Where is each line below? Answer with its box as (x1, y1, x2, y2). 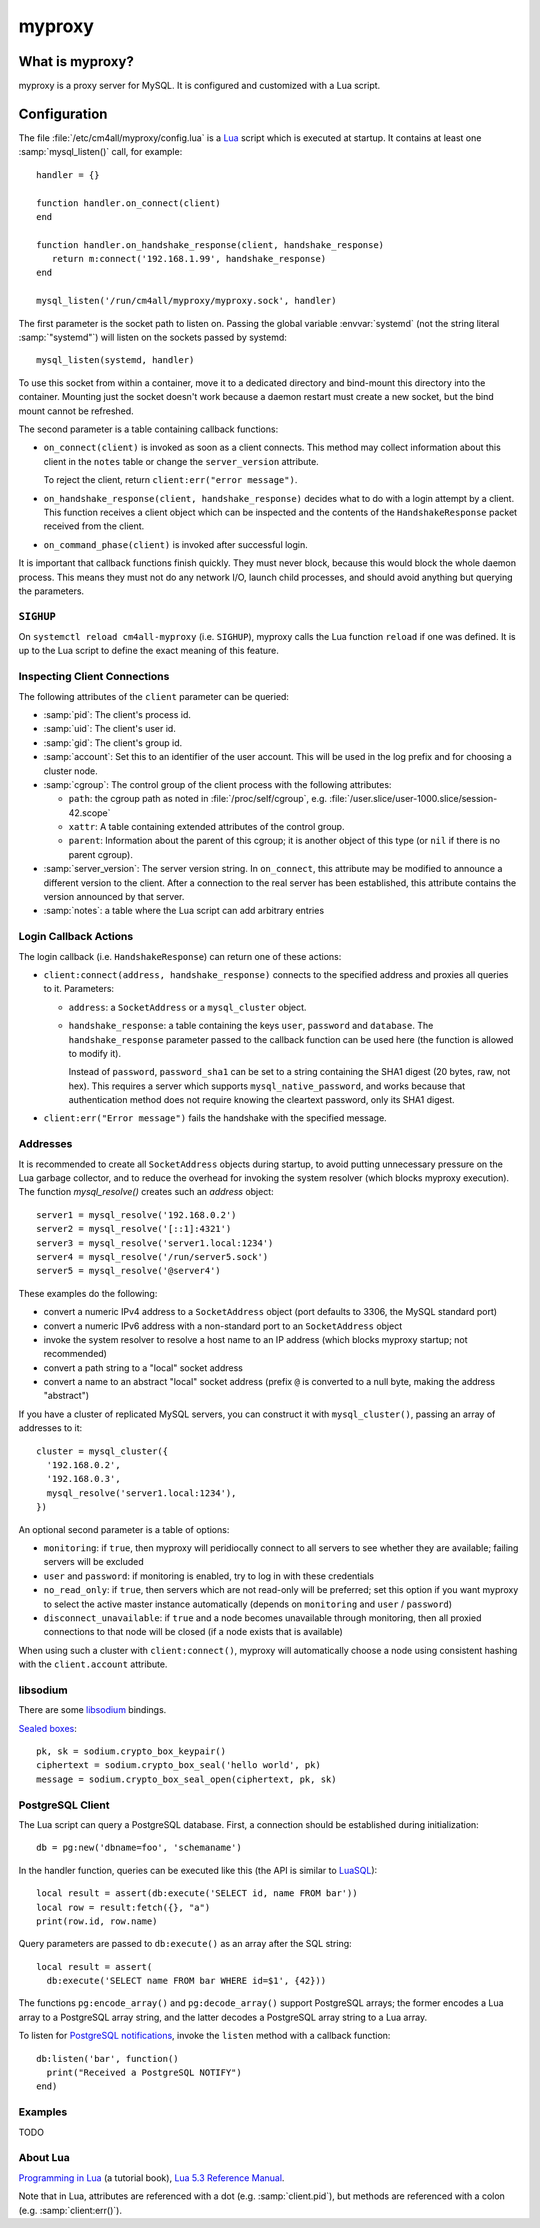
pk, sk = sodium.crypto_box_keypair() (36, 1746, 227, 1757)
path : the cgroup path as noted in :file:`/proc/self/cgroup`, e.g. (68, 793, 328, 805)
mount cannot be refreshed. (18, 405, 134, 417)
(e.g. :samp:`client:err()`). (18, 2204, 122, 2216)
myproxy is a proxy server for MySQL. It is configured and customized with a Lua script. (18, 80, 381, 92)
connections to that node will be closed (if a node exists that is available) (43, 1626, 344, 1638)
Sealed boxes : (18, 1722, 77, 1734)
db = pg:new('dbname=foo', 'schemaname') (36, 1842, 242, 1854)
